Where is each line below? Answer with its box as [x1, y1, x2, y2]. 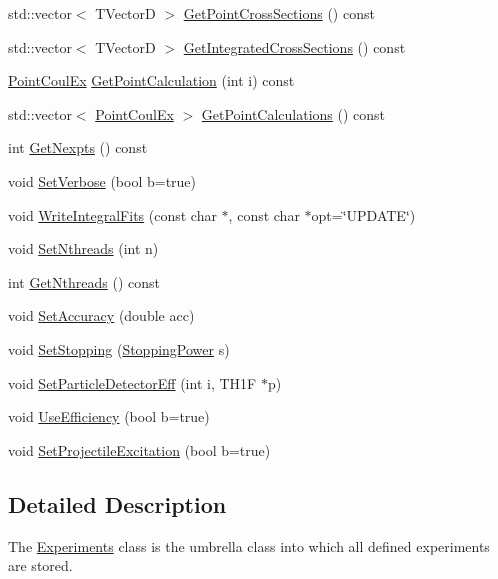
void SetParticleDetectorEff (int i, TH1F [8, 372, 257, 393]
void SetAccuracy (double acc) [8, 305, 195, 326]
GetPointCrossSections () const [183, 3, 375, 23]
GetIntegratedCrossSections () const [183, 36, 406, 57]
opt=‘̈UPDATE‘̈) [311, 204, 416, 225]
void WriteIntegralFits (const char [8, 204, 217, 225]
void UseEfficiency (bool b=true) [8, 406, 210, 427]
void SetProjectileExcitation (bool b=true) [8, 439, 271, 460]
